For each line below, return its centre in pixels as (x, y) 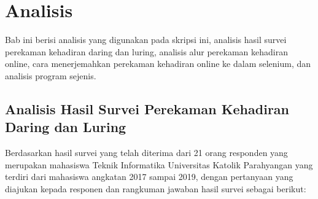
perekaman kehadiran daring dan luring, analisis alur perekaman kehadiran (146, 51)
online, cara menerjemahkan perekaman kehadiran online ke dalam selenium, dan (158, 64)
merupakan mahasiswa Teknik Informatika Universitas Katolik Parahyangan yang (159, 164)
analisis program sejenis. (51, 75)
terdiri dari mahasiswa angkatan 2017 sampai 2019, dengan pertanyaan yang (149, 177)
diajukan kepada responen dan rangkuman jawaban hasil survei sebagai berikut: (156, 188)
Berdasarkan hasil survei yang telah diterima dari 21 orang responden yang (146, 153)
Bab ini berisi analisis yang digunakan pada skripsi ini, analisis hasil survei (146, 40)
